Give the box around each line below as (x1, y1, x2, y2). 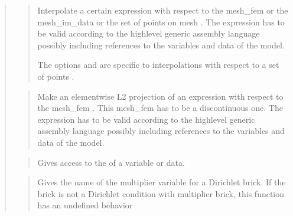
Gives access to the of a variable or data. (37, 156, 185, 168)
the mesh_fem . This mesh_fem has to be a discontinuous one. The (37, 102, 283, 114)
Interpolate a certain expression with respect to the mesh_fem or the (37, 4, 288, 16)
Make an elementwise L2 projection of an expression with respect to (37, 90, 284, 102)
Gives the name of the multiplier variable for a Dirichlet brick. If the (37, 176, 286, 188)
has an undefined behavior (37, 199, 133, 211)
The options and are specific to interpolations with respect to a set (37, 58, 279, 71)
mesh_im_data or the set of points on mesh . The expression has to (37, 15, 285, 28)
